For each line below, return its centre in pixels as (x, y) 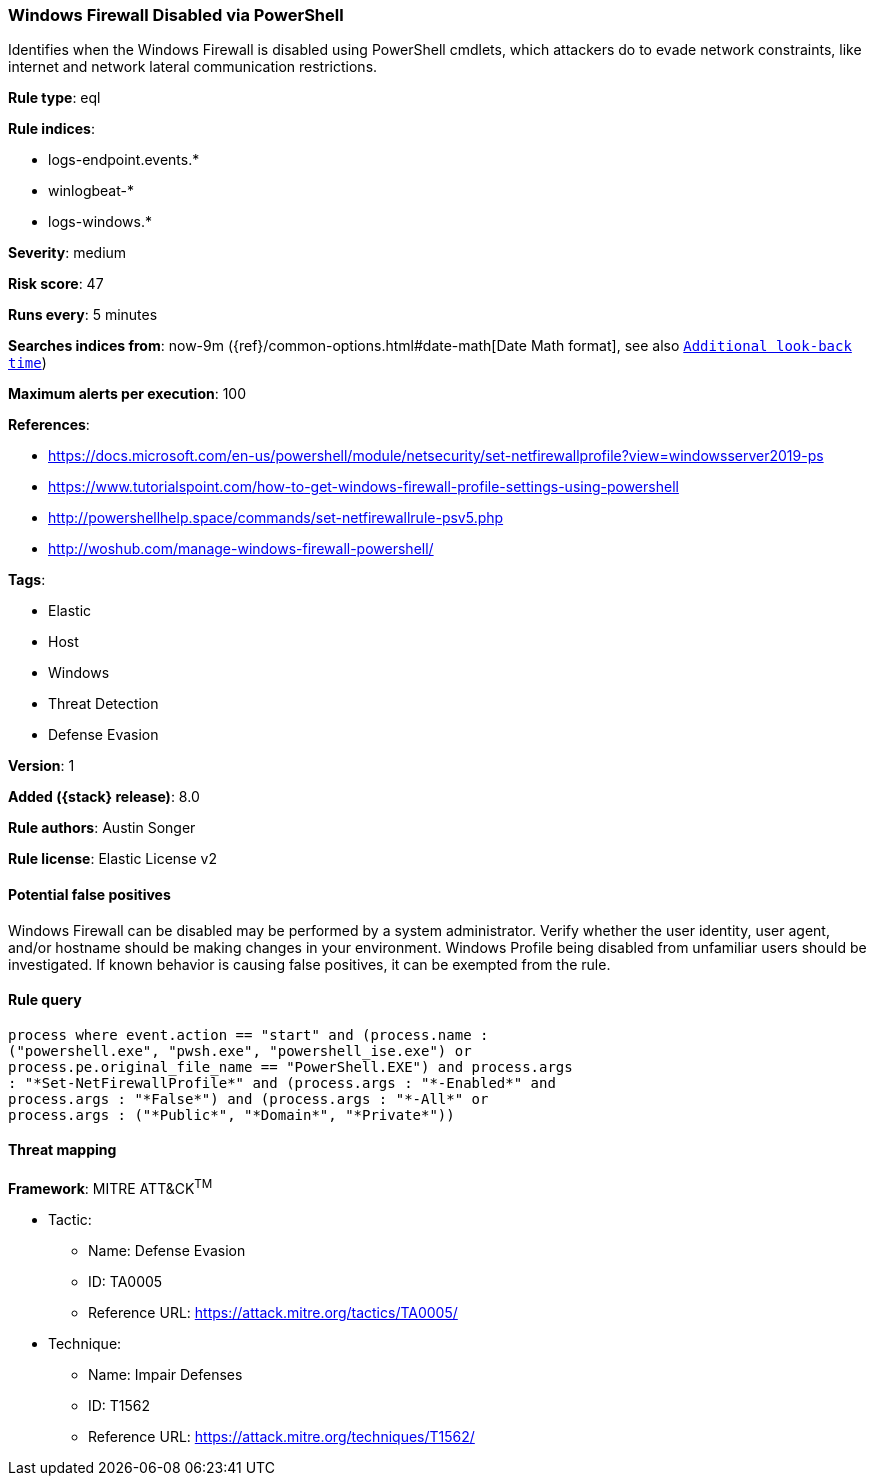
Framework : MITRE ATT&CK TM (110, 1187)
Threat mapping (62, 1150)
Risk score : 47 (56, 284)
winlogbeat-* (91, 191)
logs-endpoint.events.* (124, 160)
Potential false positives (89, 894)
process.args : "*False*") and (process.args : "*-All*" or (248, 1098)
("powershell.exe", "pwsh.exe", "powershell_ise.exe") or (240, 1050)
